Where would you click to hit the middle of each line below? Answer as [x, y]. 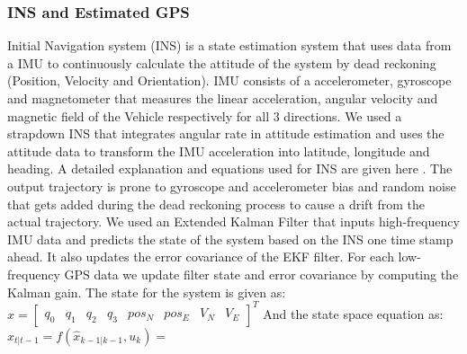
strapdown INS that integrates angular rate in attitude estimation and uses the [226, 133]
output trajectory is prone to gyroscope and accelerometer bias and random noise [232, 186]
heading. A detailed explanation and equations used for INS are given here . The [230, 168]
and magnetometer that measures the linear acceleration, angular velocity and [223, 98]
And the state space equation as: [353, 313]
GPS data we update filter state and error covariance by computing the [261, 274]
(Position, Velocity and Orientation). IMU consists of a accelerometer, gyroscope [229, 80]
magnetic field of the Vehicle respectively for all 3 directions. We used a [205, 115]
